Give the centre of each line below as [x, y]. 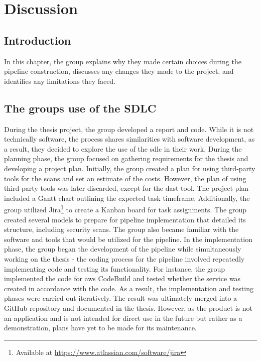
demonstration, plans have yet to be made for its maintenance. [100, 328]
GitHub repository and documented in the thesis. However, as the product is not [128, 308]
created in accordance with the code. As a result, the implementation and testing [129, 288]
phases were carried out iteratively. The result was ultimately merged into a [121, 298]
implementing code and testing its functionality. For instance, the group [114, 268]
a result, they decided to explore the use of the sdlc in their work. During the [123, 148]
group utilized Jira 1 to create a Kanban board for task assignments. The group [125, 209]
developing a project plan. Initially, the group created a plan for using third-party [130, 168]
